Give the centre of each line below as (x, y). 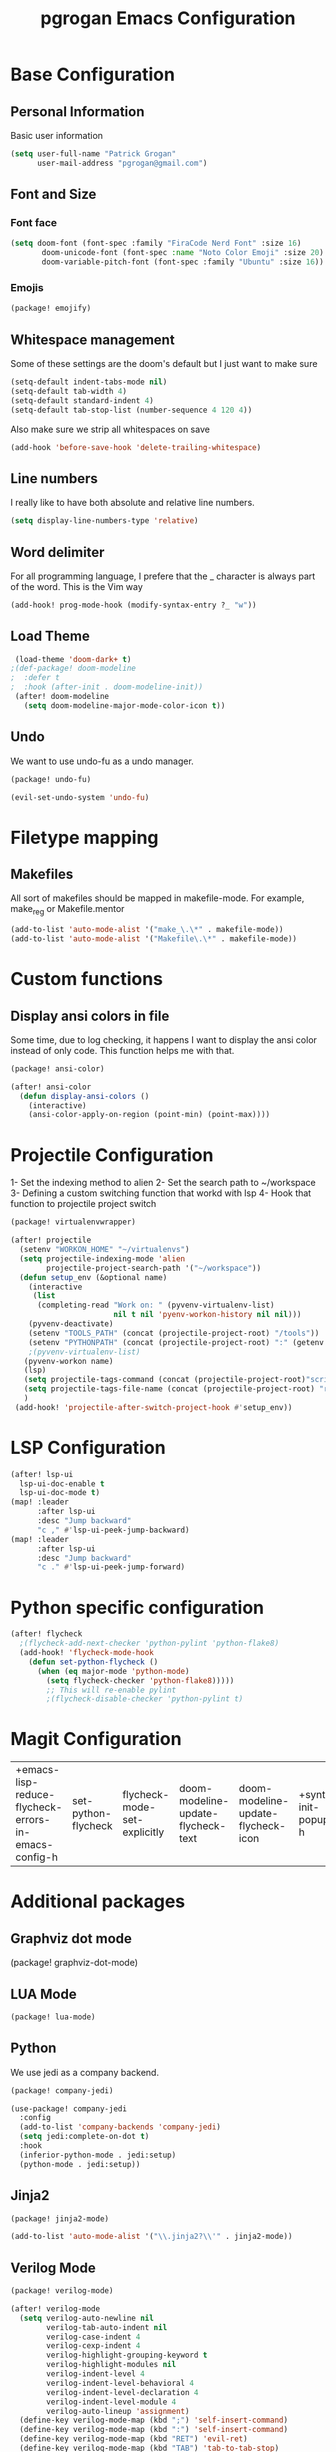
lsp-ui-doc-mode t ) (60, 1493)
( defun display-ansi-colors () (84, 1096)
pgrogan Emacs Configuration (168, 18)
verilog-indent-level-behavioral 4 (120, 2383)
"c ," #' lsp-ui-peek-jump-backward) (113, 1530)
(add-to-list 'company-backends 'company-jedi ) (120, 2127)
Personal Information (77, 111)
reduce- (35, 1795)
